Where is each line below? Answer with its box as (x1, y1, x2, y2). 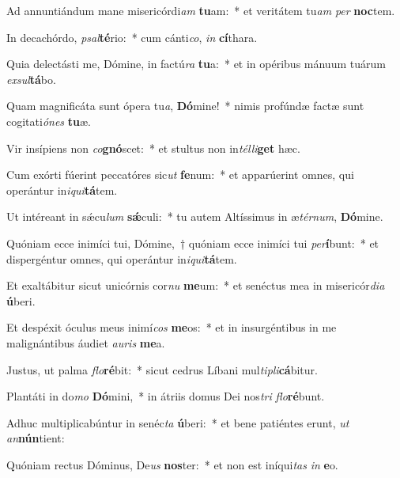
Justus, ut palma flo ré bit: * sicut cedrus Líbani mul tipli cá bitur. (6, 361, 318, 377)
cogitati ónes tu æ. (6, 112, 91, 129)
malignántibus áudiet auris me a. (6, 334, 165, 351)
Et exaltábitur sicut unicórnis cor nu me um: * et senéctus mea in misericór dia (6, 277, 385, 294)
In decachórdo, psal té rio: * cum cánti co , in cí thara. (6, 28, 258, 45)
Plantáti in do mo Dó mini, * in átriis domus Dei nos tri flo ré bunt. (6, 388, 325, 404)
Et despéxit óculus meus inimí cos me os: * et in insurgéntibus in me (6, 319, 337, 336)
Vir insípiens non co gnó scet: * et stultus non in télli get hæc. (6, 139, 300, 156)
